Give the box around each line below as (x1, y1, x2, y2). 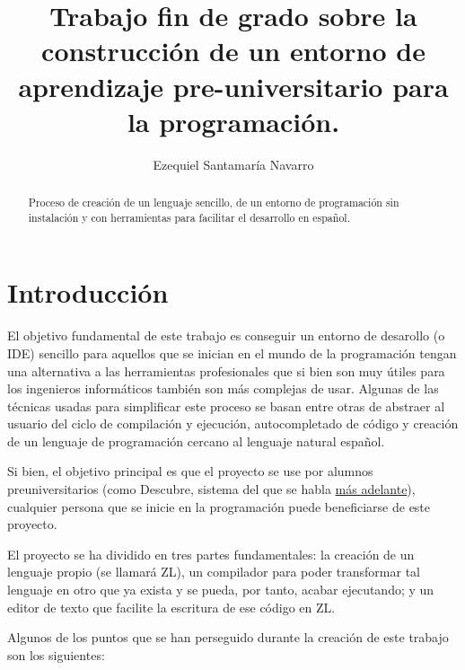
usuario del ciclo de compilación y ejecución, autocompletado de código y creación (7, 414, 459, 433)
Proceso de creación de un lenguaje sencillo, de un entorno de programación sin (28, 195, 399, 210)
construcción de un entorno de (41, 32, 426, 69)
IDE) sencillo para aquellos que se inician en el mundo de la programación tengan (7, 343, 457, 362)
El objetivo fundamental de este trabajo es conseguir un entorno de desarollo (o (7, 326, 445, 345)
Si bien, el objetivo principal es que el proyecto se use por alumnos (7, 462, 373, 480)
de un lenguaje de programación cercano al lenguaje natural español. (7, 431, 385, 450)
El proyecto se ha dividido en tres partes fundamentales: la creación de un (7, 544, 415, 563)
